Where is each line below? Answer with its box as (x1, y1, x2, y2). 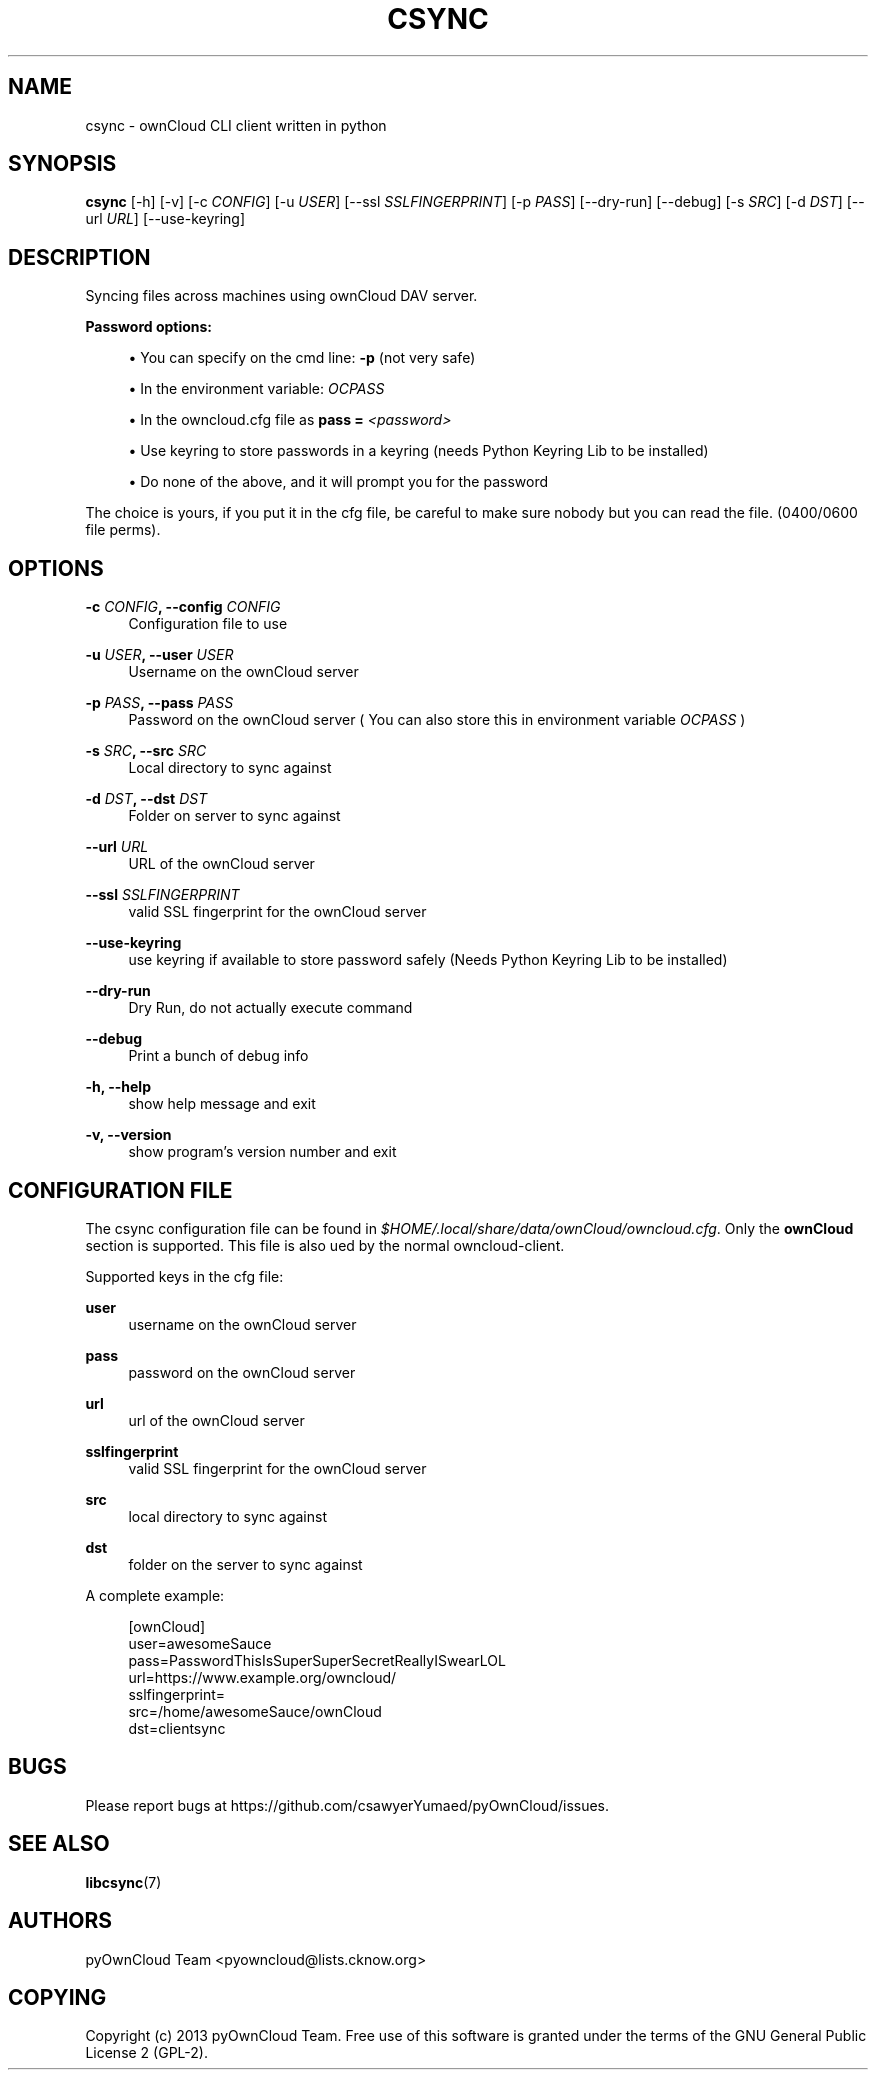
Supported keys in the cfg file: (85, 1267, 284, 1285)
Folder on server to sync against (128, 807, 341, 825)
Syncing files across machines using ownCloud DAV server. (85, 287, 478, 305)
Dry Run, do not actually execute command (128, 999, 413, 1017)
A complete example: (85, 1586, 225, 1604)
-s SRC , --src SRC (85, 742, 207, 760)
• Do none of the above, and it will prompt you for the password (128, 473, 549, 491)
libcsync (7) (85, 1873, 162, 1891)
